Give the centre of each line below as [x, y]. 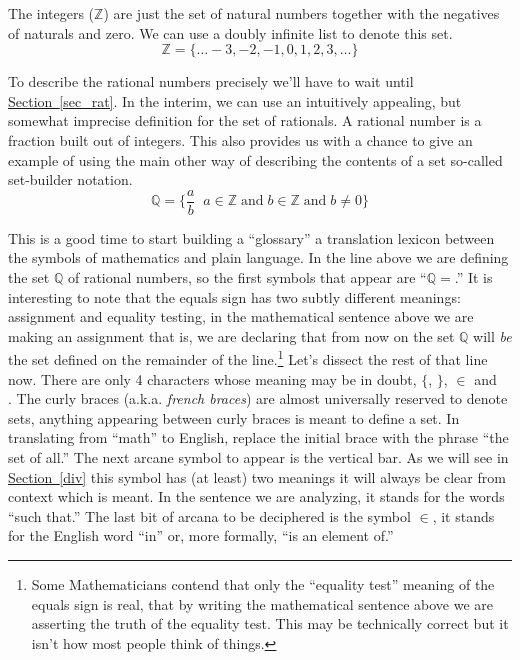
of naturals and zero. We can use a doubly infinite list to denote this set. [230, 32]
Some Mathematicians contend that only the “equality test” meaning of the [263, 583]
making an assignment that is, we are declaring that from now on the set [231, 335]
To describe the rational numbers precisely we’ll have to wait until [211, 81]
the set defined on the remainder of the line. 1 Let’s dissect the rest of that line [248, 358]
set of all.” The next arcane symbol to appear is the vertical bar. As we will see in [258, 457]
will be [492, 335]
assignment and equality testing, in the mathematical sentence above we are [241, 316]
